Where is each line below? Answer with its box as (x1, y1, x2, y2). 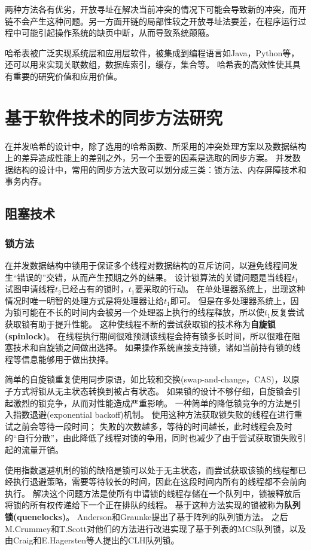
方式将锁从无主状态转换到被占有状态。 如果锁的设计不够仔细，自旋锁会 (13, 385, 292, 397)
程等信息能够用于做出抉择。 (5, 353, 114, 365)
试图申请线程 (5, 282, 55, 295)
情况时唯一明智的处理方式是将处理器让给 (5, 294, 164, 306)
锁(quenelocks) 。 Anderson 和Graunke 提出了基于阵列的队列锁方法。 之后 (5, 510, 288, 522)
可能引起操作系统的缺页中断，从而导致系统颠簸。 (21, 26, 214, 39)
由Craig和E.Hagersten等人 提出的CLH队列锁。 (5, 534, 179, 546)
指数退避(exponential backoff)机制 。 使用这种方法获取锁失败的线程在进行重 (13, 408, 303, 421)
